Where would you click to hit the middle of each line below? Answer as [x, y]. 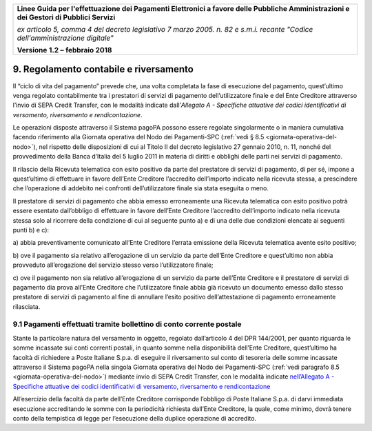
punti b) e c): [31, 230]
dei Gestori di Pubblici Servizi [66, 17]
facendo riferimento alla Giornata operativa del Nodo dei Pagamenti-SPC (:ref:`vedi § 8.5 [138, 137]
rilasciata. [27, 306]
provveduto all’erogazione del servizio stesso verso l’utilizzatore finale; [113, 265]
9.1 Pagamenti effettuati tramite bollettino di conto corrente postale [127, 324]
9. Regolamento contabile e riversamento [103, 69]
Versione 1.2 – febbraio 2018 [64, 50]
